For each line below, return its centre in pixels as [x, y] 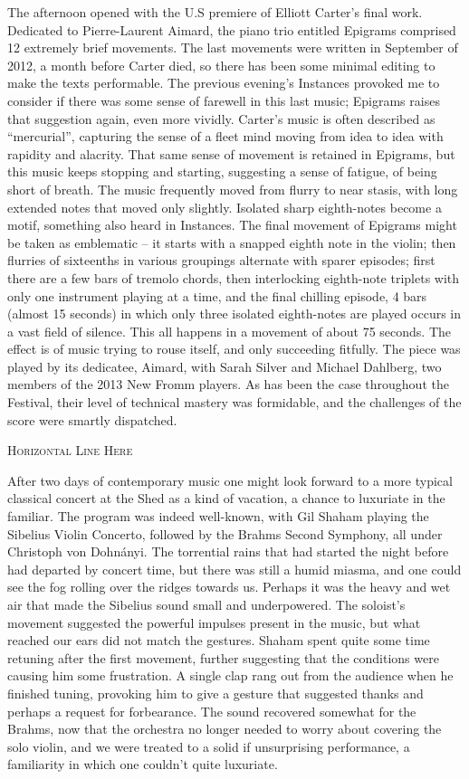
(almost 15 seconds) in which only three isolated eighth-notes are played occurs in [234, 313]
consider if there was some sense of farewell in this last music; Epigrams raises [224, 100]
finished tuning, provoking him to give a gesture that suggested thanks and [215, 693]
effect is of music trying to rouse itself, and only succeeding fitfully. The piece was [234, 349]
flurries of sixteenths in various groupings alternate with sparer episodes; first [221, 260]
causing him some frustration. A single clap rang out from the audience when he [230, 675]
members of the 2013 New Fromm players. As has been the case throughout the [228, 384]
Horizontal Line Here [70, 450]
